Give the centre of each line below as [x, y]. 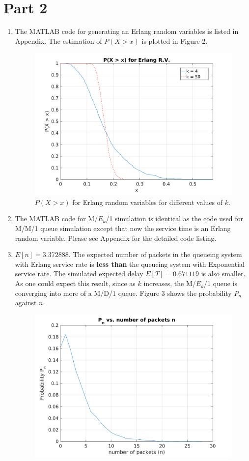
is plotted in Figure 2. [175, 41]
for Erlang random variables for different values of [148, 202]
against [26, 303]
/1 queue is [221, 283]
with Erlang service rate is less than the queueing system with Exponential [130, 264]
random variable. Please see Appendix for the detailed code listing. [116, 238]
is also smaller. [223, 274]
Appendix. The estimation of [58, 41]
